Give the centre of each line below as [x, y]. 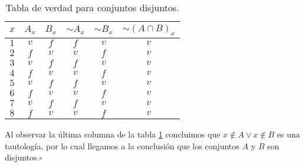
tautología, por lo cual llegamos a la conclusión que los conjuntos [122, 145]
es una [288, 134]
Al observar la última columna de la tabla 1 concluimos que [113, 134]
